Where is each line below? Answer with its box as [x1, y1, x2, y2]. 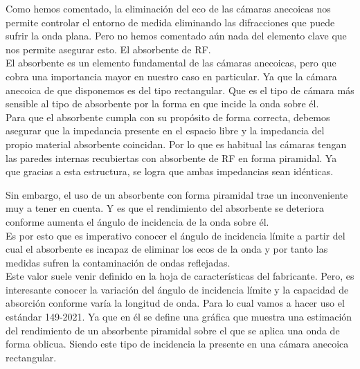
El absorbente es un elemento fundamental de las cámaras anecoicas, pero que [6, 55, 336, 70]
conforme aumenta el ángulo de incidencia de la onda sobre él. [6, 214, 269, 228]
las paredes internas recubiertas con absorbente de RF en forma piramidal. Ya [6, 150, 337, 165]
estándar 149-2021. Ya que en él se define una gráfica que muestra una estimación [6, 309, 352, 324]
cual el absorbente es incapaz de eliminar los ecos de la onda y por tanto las [6, 242, 328, 256]
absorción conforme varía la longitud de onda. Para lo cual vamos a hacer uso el [6, 296, 345, 310]
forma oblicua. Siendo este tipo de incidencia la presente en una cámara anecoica [6, 336, 349, 351]
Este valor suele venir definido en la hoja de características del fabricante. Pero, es [6, 269, 354, 283]
